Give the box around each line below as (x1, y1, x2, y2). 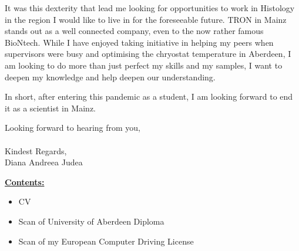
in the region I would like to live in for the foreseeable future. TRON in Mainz (5, 13, 287, 25)
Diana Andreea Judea (5, 156, 83, 168)
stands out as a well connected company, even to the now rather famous (5, 25, 264, 37)
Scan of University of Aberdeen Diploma (18, 215, 164, 227)
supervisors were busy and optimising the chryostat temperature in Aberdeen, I (5, 48, 291, 60)
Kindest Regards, (5, 144, 67, 157)
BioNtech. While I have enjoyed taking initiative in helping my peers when (5, 36, 274, 48)
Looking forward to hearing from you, (5, 121, 140, 134)
